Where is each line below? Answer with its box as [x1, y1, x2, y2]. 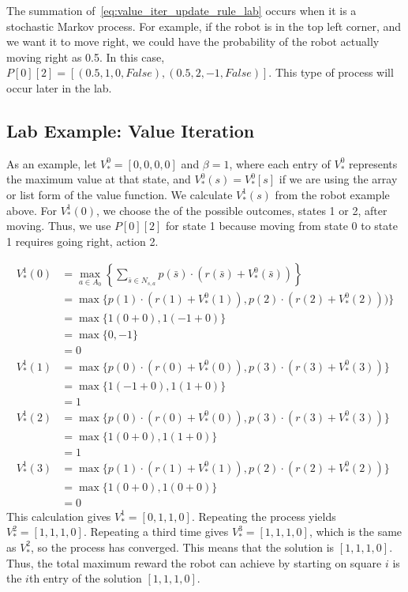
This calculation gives [6, 507, 111, 524]
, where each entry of [229, 155, 331, 172]
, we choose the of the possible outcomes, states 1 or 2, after [96, 202, 387, 218]
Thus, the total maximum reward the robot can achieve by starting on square [6, 554, 382, 571]
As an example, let [6, 155, 97, 172]
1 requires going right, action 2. [6, 232, 159, 249]
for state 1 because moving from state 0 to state [166, 217, 398, 234]
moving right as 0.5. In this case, [6, 48, 165, 65]
